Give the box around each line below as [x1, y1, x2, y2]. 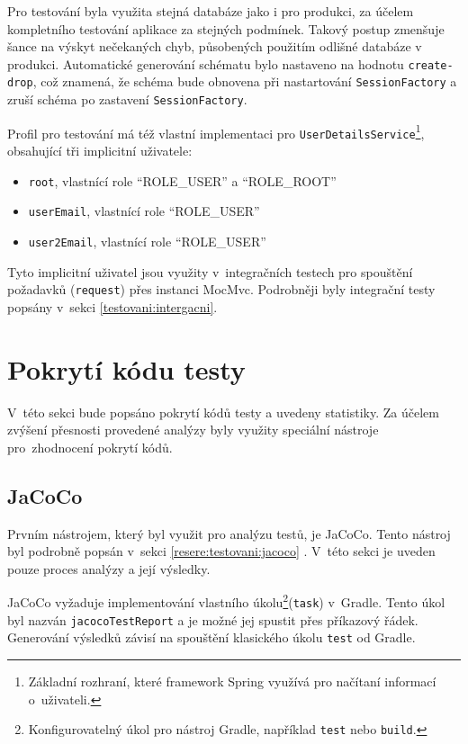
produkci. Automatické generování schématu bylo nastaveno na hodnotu [7, 54, 404, 73]
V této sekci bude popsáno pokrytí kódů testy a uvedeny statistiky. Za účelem [7, 402, 439, 421]
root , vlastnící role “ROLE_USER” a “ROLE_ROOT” [28, 171, 337, 190]
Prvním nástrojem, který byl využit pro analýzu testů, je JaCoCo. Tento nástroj [7, 524, 451, 542]
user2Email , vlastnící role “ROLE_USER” [28, 231, 266, 250]
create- [408, 58, 454, 72]
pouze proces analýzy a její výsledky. [7, 559, 211, 578]
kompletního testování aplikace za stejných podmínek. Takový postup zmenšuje [7, 19, 445, 38]
